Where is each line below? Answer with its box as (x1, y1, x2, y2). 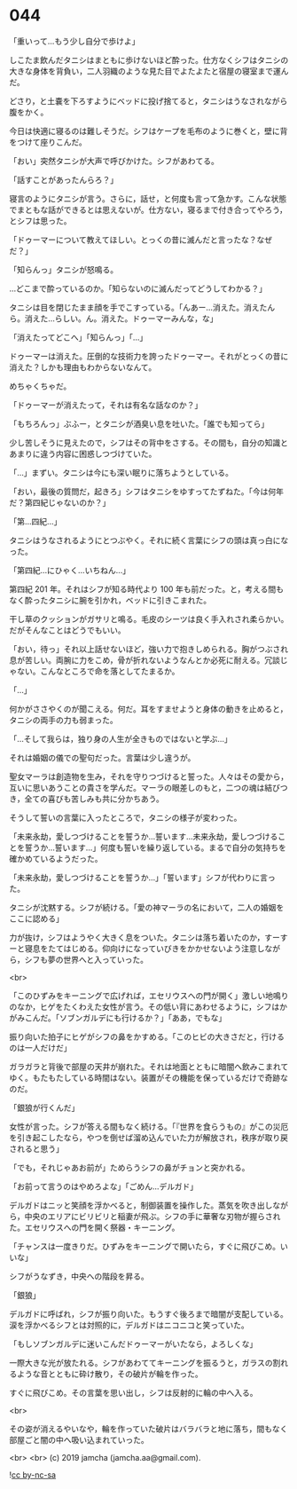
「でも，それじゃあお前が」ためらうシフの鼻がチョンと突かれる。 (9, 1162, 250, 1172)
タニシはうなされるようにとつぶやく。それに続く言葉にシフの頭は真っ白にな (9, 534, 289, 546)
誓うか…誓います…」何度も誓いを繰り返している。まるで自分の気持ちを (24, 842, 286, 853)
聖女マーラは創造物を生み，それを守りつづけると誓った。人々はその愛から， (9, 771, 289, 782)
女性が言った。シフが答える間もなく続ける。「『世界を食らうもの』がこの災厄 (9, 1121, 289, 1131)
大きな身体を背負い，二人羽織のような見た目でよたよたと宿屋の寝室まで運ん (9, 66, 289, 76)
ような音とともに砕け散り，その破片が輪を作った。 (16, 1368, 204, 1379)
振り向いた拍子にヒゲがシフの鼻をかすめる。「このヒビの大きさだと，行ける (9, 1031, 285, 1042)
